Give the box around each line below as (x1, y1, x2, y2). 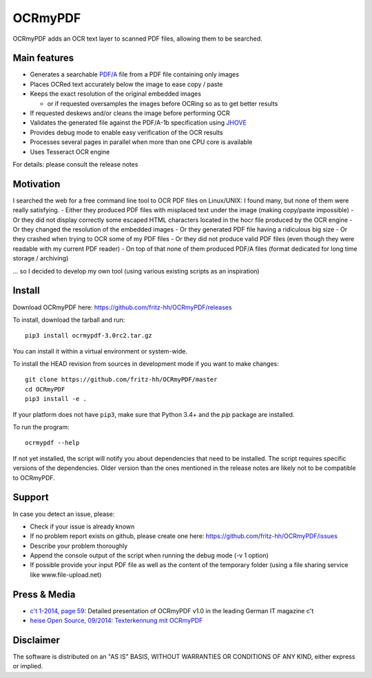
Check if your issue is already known (30, 522, 135, 531)
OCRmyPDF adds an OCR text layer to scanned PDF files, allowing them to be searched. (12, 34, 263, 43)
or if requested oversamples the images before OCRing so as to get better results (47, 99, 278, 107)
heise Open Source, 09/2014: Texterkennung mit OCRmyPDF (30, 617, 203, 625)
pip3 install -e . (25, 395, 87, 403)
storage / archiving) (12, 254, 69, 263)
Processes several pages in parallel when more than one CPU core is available (30, 138, 253, 146)
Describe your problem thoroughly (30, 542, 128, 550)
